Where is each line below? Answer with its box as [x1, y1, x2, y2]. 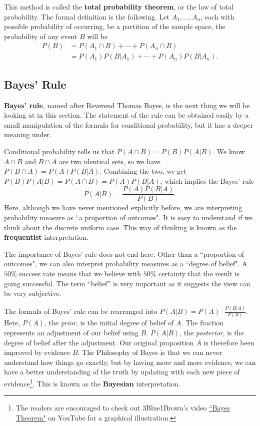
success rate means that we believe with [19, 268, 141, 279]
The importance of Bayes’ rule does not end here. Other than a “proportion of [4, 248, 244, 259]
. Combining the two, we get [99, 166, 186, 176]
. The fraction [181, 317, 224, 328]
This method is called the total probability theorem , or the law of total [4, 2, 234, 12]
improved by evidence [4, 347, 70, 357]
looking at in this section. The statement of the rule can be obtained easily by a [4, 110, 249, 120]
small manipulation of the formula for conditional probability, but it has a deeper [4, 119, 253, 130]
